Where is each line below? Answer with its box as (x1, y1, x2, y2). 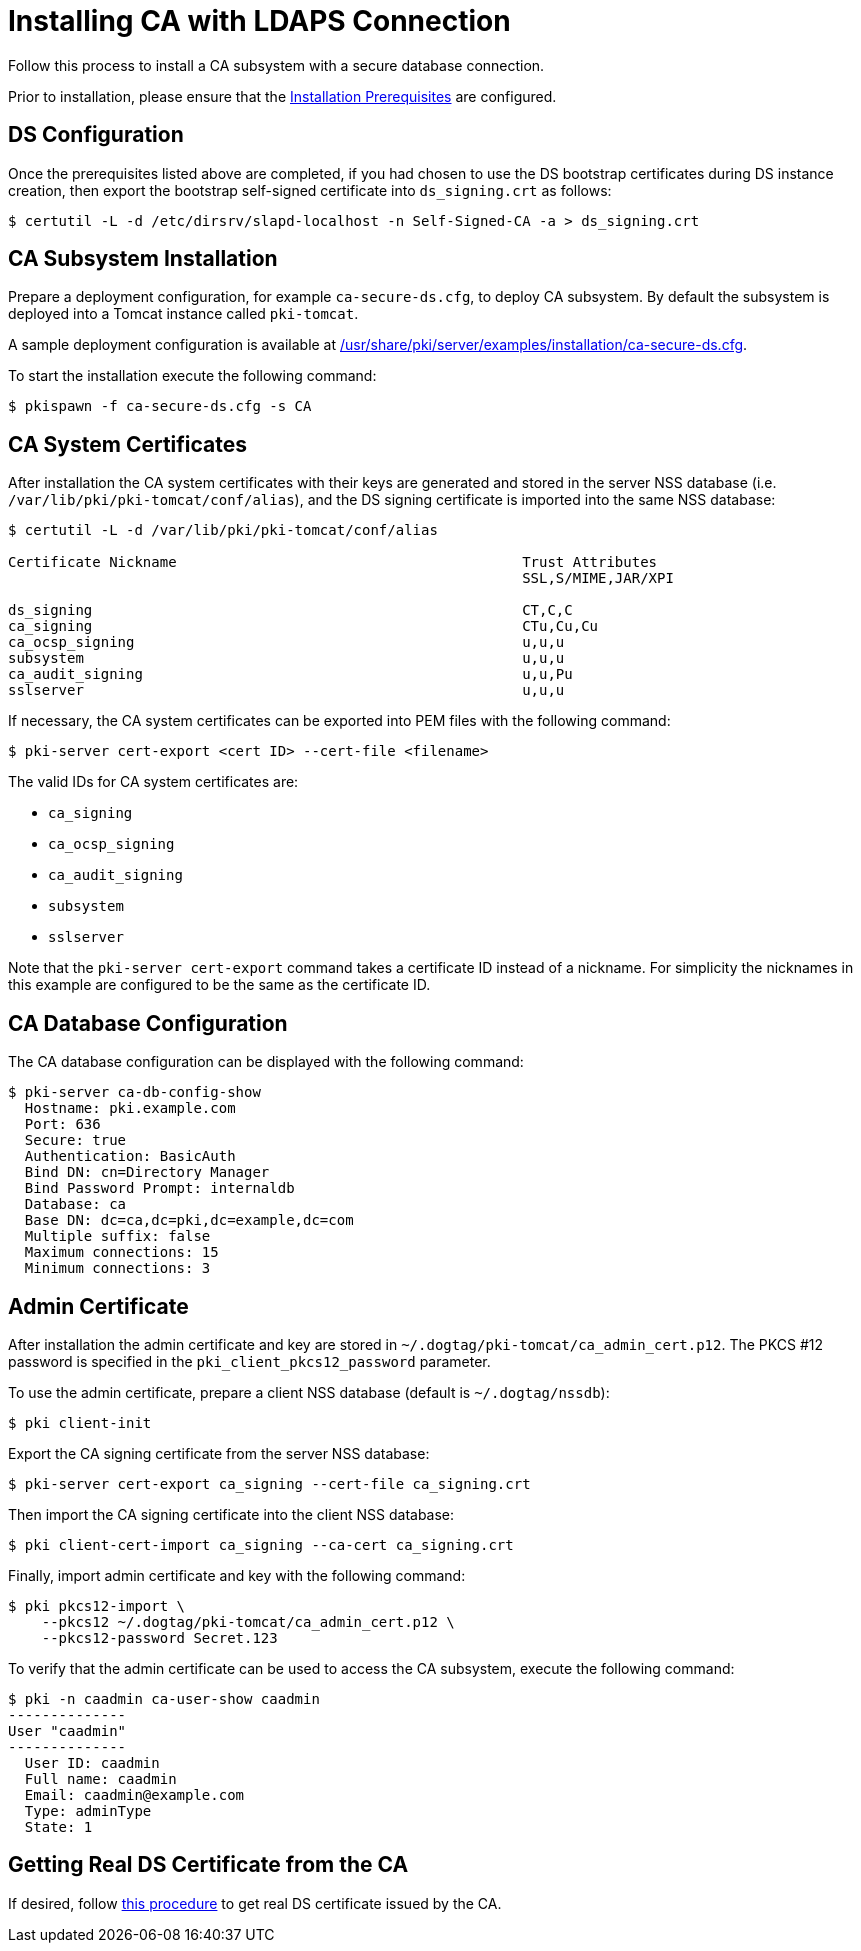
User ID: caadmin (24, 1754, 160, 1771)
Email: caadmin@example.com (24, 1786, 245, 1803)
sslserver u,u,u (8, 682, 565, 699)
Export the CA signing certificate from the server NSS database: (8, 1444, 430, 1462)
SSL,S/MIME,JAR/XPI (522, 570, 674, 587)
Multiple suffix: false (24, 1228, 211, 1245)
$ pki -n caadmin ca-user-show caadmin (8, 1690, 320, 1707)
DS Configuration (8, 122, 184, 148)
